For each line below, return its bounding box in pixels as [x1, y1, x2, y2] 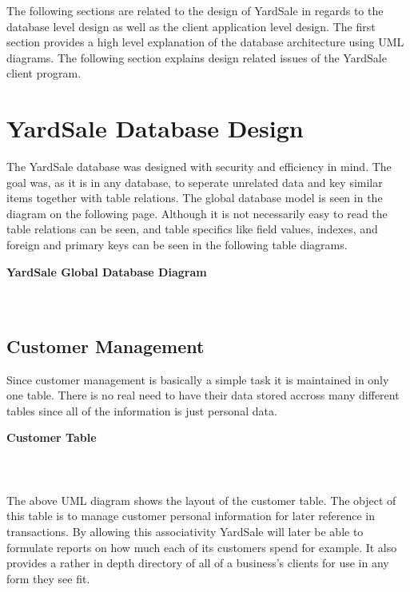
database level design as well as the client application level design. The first [6, 18, 376, 34]
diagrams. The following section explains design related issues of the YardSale [6, 49, 387, 66]
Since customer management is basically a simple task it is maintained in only [6, 371, 389, 387]
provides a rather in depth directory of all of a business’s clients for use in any [6, 554, 389, 571]
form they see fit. [6, 570, 90, 586]
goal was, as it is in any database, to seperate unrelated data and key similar [6, 173, 383, 190]
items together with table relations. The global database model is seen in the [6, 189, 383, 206]
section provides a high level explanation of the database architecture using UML [6, 34, 404, 50]
